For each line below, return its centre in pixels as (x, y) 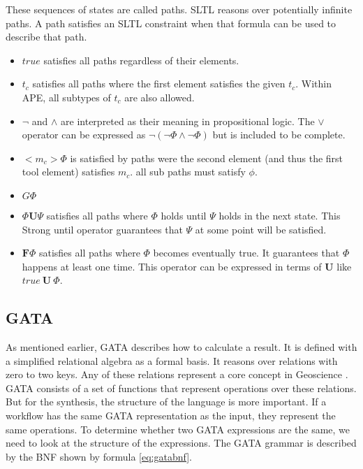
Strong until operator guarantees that (102, 229)
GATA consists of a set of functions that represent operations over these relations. (181, 388)
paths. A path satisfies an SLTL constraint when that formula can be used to (171, 23)
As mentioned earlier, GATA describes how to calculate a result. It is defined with (181, 347)
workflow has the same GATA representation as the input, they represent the (171, 416)
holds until (184, 215)
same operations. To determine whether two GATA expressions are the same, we (178, 429)
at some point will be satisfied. (261, 229)
